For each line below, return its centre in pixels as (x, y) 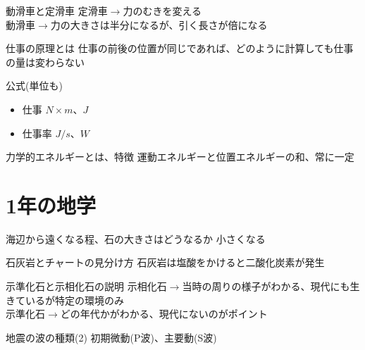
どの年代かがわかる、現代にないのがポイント (164, 314)
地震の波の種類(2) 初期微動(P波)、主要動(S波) (111, 337)
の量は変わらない (45, 62)
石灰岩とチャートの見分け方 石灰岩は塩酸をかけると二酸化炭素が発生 (165, 262)
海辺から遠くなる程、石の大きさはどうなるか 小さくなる (136, 238)
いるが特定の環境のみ (74, 300)
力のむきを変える (162, 11)
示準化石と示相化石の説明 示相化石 (86, 286)
